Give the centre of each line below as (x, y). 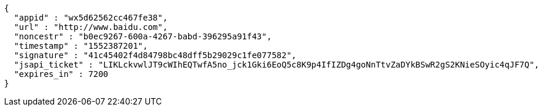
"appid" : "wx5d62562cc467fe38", (91, 18)
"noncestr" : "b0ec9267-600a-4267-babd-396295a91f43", (143, 36)
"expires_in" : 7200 (61, 74)
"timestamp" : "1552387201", (81, 46)
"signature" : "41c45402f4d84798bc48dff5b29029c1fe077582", (155, 55)
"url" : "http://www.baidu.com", (91, 27)
